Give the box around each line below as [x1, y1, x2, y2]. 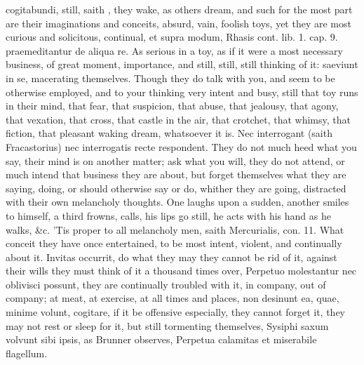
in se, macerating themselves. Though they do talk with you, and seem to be [6, 70, 335, 85]
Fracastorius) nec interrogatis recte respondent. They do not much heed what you [6, 139, 357, 154]
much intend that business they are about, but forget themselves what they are [6, 167, 346, 182]
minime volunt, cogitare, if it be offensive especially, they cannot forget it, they [6, 305, 346, 319]
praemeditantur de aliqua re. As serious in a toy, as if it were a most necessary [6, 43, 343, 58]
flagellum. [6, 345, 48, 360]
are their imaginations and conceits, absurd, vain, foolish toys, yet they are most [6, 15, 351, 30]
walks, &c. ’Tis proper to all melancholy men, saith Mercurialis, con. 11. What [6, 222, 344, 237]
